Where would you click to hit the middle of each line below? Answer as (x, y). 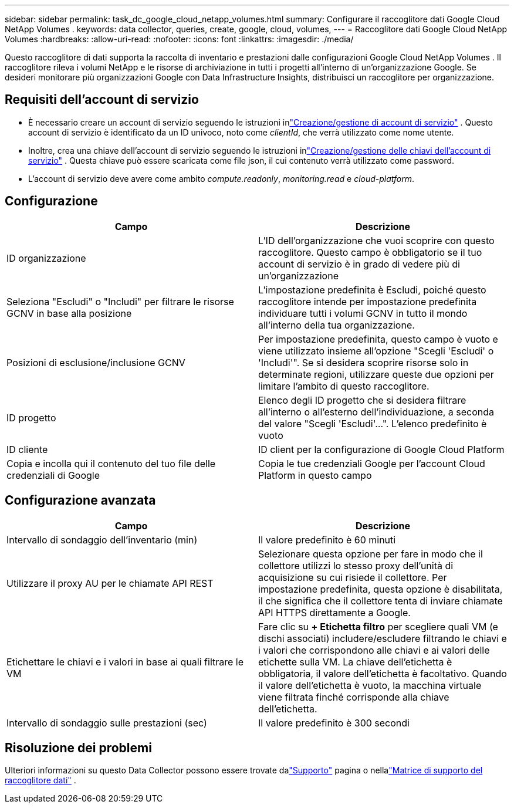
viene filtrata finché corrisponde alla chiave (354, 697)
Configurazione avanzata (80, 501)
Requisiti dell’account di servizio (102, 100)
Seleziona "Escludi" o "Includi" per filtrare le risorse (120, 301)
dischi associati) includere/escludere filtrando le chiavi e (383, 638)
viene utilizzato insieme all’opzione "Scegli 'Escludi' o (376, 351)
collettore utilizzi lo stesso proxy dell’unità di (356, 565)
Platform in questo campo (315, 475)
